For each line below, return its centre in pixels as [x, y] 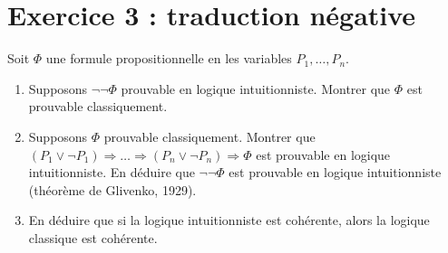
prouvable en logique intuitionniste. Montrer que [256, 88]
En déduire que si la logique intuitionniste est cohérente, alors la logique [229, 220]
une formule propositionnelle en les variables [169, 58]
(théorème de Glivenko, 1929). [112, 189]
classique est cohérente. [93, 237]
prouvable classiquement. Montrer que [209, 136]
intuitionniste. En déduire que [112, 172]
